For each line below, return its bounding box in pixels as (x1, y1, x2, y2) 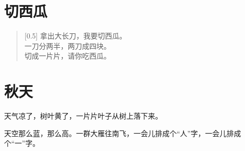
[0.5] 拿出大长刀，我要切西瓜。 (24, 30, 127, 41)
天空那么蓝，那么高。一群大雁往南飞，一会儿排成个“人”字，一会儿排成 (4, 127, 241, 138)
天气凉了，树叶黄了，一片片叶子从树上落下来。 (4, 110, 162, 121)
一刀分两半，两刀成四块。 (24, 40, 111, 51)
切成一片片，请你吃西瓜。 (24, 50, 111, 61)
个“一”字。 (4, 138, 40, 148)
